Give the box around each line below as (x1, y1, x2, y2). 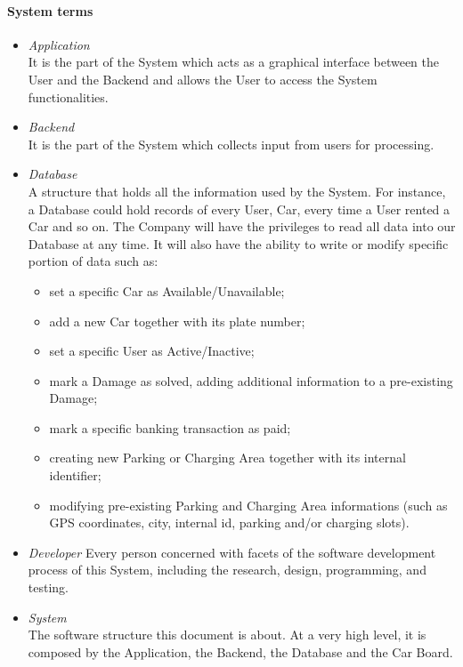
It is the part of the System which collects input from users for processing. (28, 134, 435, 153)
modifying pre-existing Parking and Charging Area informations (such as (49, 495, 448, 514)
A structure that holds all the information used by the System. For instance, (28, 181, 446, 200)
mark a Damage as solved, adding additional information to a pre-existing (49, 371, 453, 390)
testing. (28, 578, 69, 597)
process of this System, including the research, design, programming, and (28, 560, 426, 579)
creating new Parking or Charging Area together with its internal (49, 448, 406, 467)
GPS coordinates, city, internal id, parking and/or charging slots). (49, 513, 410, 532)
